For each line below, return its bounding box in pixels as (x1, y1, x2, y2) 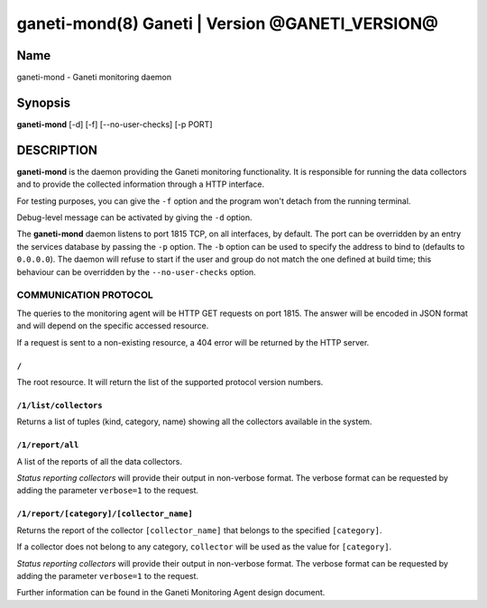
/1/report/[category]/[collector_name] (16, 509, 193, 519)
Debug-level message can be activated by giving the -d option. (16, 212, 253, 223)
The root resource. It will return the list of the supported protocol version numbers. (16, 376, 324, 387)
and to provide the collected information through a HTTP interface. (16, 179, 265, 189)
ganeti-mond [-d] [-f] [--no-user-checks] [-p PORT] (16, 118, 213, 130)
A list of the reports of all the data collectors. (16, 456, 182, 466)
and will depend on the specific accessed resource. (16, 320, 209, 331)
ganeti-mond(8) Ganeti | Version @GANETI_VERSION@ (16, 14, 439, 33)
